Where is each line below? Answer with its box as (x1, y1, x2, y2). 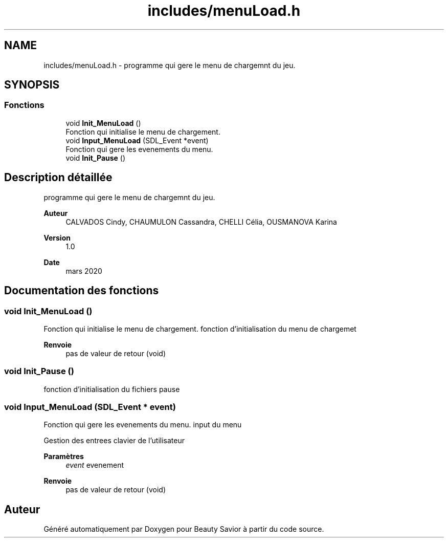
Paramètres (43, 452, 84, 461)
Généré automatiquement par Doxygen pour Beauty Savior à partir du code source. (43, 525, 324, 534)
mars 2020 (65, 266, 102, 275)
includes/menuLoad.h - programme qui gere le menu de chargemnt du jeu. (43, 60, 296, 70)
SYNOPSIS (4, 78, 60, 92)
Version (43, 233, 71, 242)
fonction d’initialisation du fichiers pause (43, 384, 180, 394)
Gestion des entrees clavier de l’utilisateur (43, 436, 185, 445)
